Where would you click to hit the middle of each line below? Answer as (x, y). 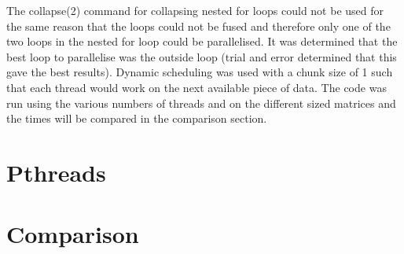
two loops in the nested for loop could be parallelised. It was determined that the (202, 41)
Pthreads (56, 172)
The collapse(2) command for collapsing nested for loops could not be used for (195, 10)
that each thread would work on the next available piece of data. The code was (196, 87)
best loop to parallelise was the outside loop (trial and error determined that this (202, 56)
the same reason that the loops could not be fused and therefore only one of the (198, 26)
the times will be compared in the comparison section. (137, 118)
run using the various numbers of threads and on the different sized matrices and (201, 103)
